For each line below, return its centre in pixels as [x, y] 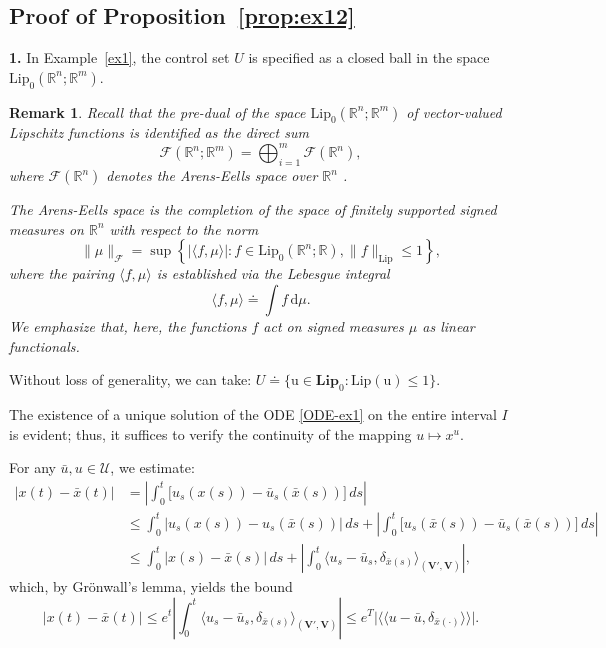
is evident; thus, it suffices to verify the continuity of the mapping [210, 433]
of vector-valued [454, 111]
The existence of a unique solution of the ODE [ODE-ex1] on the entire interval [253, 414]
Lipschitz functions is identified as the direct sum [159, 132]
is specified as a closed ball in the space [369, 57]
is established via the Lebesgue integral [273, 273]
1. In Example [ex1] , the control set [119, 57]
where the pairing [62, 273]
